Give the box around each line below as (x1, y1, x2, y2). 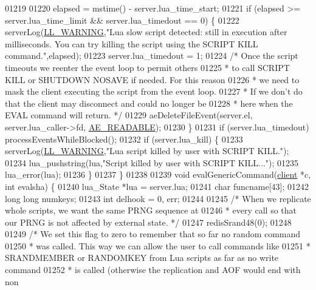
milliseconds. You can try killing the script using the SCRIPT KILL (5, 37, 258, 50)
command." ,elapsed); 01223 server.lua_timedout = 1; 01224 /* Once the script (5, 49, 298, 62)
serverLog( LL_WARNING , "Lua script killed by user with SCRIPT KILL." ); (5, 144, 289, 157)
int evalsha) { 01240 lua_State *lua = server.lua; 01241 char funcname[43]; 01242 (5, 180, 309, 192)
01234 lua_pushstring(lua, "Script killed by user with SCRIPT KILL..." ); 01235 (5, 156, 299, 169)
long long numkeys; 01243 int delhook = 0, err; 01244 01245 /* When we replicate (5, 192, 311, 204)
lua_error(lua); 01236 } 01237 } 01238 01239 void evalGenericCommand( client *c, (5, 168, 311, 181)
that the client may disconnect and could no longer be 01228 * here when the (5, 96, 293, 109)
